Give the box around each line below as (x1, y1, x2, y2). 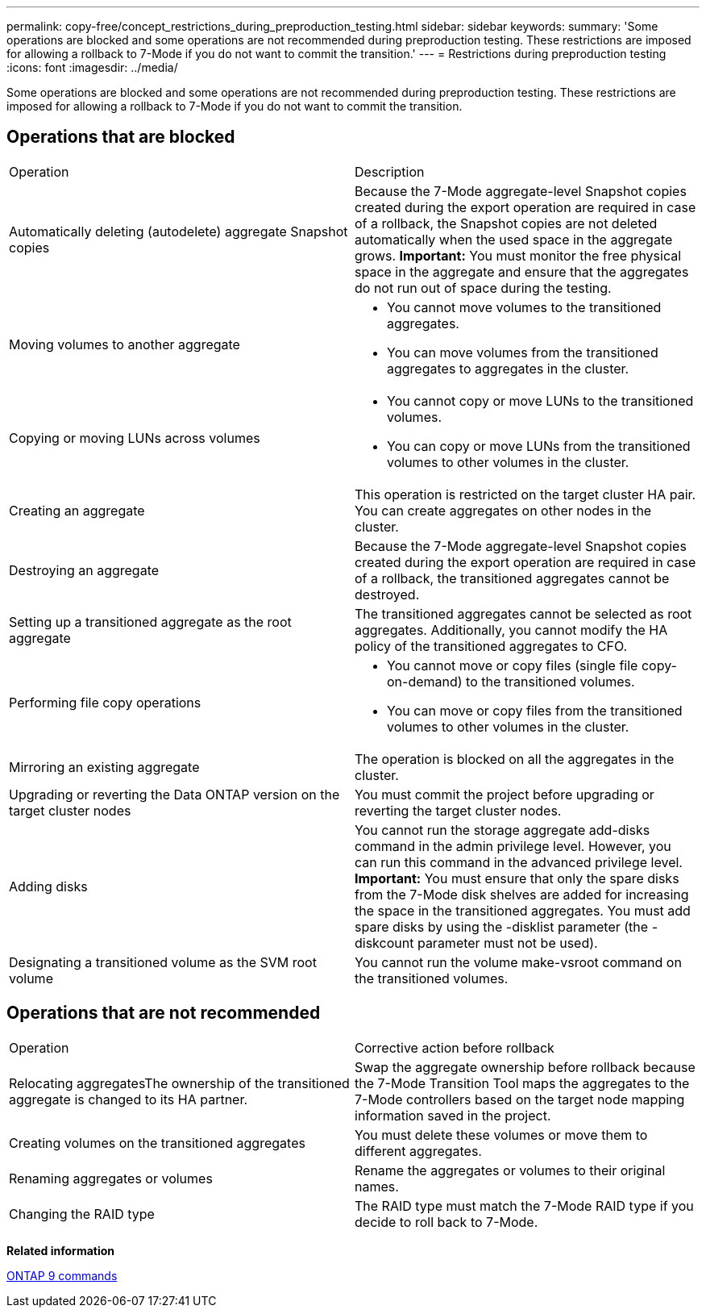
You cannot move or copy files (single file (387, 657, 638, 674)
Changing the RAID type (9, 1205, 155, 1222)
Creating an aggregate (9, 502, 145, 519)
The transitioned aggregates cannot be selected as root (355, 605, 692, 622)
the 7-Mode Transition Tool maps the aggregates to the (355, 1074, 690, 1091)
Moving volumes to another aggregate (9, 336, 240, 352)
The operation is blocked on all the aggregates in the (355, 750, 675, 767)
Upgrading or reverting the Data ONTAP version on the (9, 786, 340, 803)
